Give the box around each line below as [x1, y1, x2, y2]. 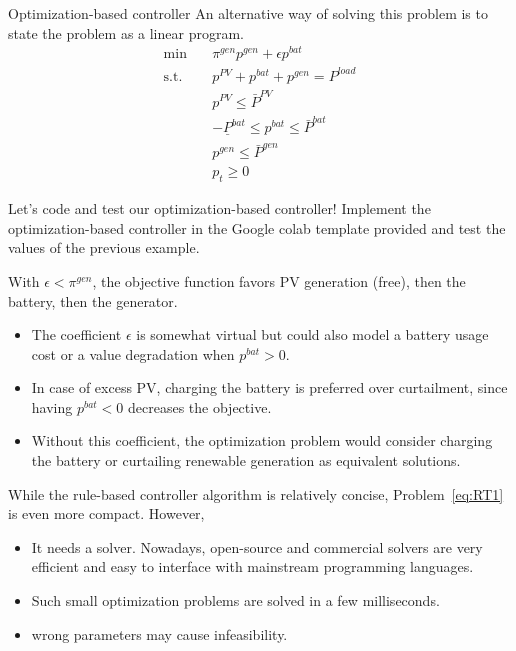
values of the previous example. [8, 237, 200, 258]
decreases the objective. [128, 396, 272, 417]
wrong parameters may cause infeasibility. [31, 623, 288, 644]
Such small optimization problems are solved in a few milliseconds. [31, 590, 440, 611]
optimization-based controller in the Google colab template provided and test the [8, 217, 506, 238]
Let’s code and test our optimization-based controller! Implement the [8, 198, 431, 219]
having [31, 396, 73, 417]
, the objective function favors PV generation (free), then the [92, 270, 466, 291]
